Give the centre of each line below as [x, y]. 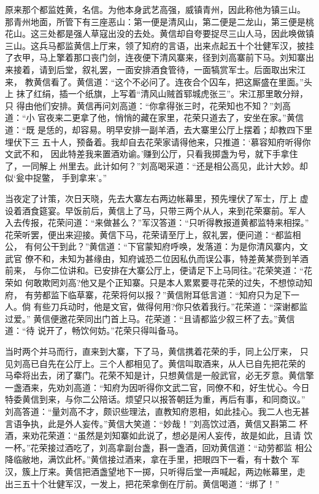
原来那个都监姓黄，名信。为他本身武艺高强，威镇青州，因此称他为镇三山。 [155, 9]
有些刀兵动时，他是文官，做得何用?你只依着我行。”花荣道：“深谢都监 [171, 307]
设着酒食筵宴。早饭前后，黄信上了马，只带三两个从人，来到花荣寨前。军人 [155, 210]
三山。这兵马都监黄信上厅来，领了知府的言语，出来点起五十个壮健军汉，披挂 [159, 45]
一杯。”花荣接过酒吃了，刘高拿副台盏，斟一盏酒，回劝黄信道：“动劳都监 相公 [159, 447]
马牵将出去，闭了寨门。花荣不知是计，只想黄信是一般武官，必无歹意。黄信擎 [159, 375]
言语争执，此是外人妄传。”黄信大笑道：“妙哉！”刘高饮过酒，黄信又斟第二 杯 [156, 423]
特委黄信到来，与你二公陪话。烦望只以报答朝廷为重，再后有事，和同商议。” [155, 399]
